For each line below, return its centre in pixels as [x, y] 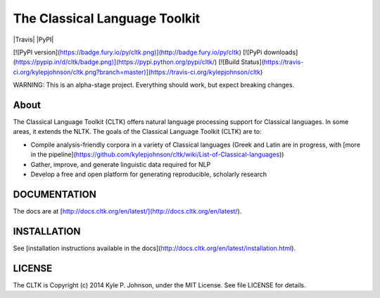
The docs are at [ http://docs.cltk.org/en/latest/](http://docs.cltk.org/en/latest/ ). [127, 211]
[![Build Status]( [241, 62]
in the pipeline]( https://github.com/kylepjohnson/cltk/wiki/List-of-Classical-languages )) [157, 154]
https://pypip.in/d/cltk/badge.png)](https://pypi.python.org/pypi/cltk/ [115, 62]
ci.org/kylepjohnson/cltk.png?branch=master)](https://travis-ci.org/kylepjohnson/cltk [137, 72]
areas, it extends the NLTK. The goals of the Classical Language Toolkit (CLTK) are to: [137, 132]
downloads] [281, 52]
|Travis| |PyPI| [33, 39]
